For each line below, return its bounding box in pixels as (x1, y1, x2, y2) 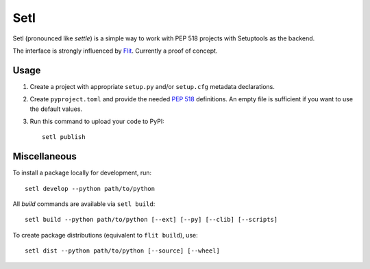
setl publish (42, 133, 86, 141)
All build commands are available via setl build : (12, 200, 156, 208)
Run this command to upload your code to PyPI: (29, 117, 164, 126)
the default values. (29, 105, 82, 113)
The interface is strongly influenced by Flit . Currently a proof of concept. (12, 47, 218, 55)
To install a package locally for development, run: (12, 168, 152, 177)
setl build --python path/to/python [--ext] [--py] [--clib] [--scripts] (25, 216, 278, 224)
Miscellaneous (12, 151, 77, 162)
